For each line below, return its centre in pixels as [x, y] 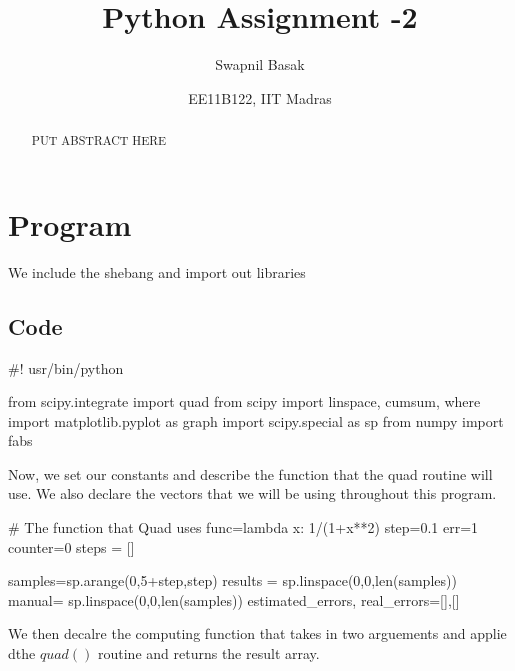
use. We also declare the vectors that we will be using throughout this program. [252, 493]
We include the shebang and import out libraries [157, 271]
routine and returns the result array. [208, 653]
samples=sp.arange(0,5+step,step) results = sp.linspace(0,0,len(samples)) [232, 580]
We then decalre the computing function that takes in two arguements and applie [257, 633]
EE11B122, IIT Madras [260, 97]
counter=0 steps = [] [71, 546]
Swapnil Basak [260, 64]
